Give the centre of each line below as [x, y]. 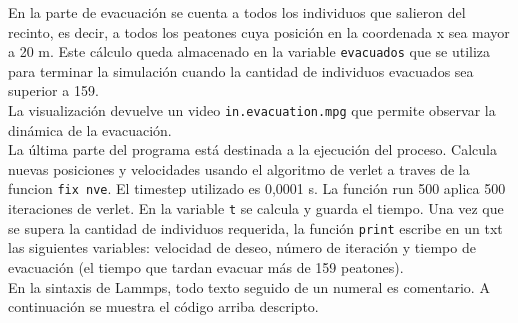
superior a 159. [53, 90]
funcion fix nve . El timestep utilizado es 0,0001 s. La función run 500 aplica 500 [257, 188]
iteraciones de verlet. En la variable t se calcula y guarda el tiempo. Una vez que [256, 208]
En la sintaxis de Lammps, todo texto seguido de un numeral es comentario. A [249, 286]
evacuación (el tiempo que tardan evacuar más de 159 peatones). [206, 267]
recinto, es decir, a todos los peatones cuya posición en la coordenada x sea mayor [259, 31]
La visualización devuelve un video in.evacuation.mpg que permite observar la [252, 110]
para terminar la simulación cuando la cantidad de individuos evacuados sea [241, 70]
